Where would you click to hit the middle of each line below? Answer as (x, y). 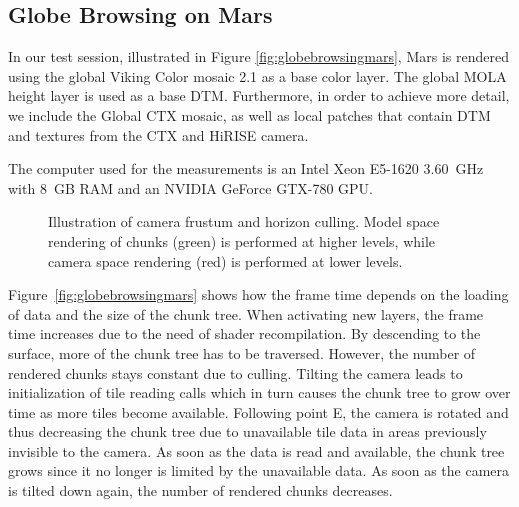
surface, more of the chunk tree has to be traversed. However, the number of (242, 352)
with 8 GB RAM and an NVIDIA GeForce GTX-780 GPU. (191, 187)
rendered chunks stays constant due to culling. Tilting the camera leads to (235, 372)
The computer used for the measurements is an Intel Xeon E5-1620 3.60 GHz (246, 168)
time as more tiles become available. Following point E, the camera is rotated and (258, 411)
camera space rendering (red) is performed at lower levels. (225, 260)
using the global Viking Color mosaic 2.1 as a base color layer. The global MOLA (257, 75)
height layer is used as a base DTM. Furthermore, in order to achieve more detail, (259, 95)
